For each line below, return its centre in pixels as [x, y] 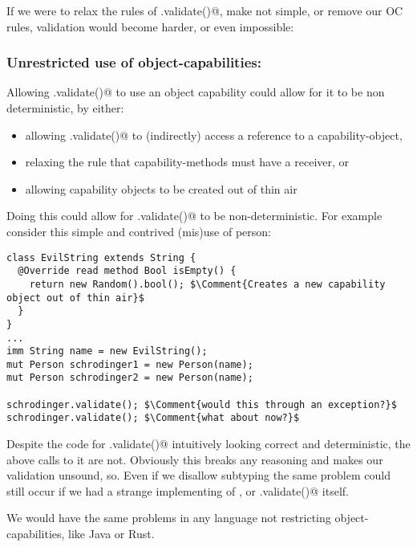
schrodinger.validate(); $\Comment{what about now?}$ [153, 418]
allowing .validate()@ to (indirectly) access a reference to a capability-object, [214, 135]
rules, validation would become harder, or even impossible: [150, 26]
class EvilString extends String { [101, 257]
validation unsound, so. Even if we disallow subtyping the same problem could [198, 475]
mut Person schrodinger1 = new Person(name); [130, 364]
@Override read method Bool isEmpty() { [127, 271]
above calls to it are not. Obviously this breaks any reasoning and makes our [195, 459]
